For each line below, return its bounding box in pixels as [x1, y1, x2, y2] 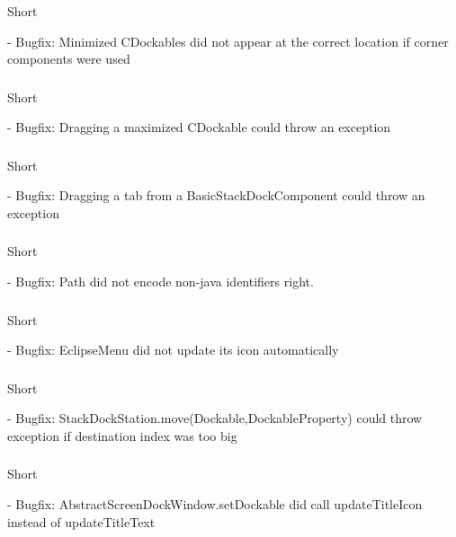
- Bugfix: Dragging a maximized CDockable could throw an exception [7, 118, 391, 136]
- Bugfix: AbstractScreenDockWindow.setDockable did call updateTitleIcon [7, 494, 423, 513]
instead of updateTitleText [7, 512, 156, 531]
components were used [7, 49, 130, 68]
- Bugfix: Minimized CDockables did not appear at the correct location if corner [7, 31, 449, 50]
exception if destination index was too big [7, 426, 237, 445]
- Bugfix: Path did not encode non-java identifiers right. [7, 272, 314, 291]
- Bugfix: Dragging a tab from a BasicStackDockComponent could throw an [7, 186, 425, 205]
